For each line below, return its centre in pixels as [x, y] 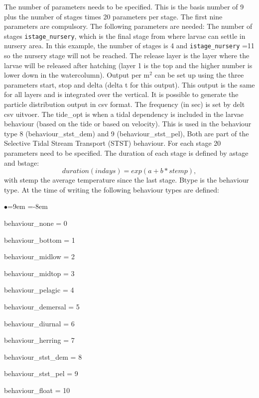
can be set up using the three [199, 75]
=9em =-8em [28, 206]
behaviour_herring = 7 [39, 340]
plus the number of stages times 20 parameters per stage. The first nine [113, 16]
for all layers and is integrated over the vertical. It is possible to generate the [121, 94]
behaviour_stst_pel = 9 [41, 373]
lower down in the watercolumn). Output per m [77, 75]
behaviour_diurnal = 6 [39, 323]
